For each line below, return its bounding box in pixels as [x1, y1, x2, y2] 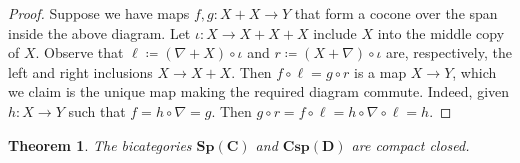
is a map [353, 61, 407, 82]
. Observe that [35, 42, 124, 63]
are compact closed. [351, 134, 470, 155]
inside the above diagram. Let [8, 22, 191, 43]
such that [68, 100, 126, 121]
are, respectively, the [386, 42, 512, 63]
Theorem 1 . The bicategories [8, 134, 192, 155]
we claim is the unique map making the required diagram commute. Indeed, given [8, 81, 510, 102]
